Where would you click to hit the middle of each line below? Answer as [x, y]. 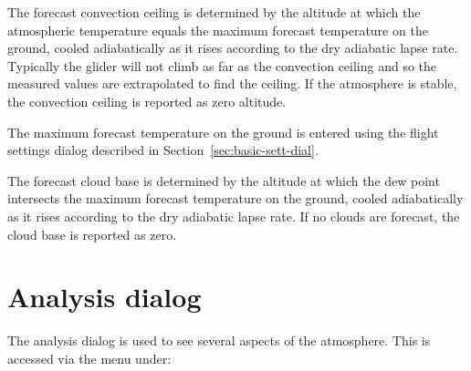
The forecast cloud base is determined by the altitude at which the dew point [224, 180]
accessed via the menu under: [89, 358]
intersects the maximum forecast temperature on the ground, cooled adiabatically [235, 198]
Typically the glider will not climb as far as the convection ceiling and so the [222, 65]
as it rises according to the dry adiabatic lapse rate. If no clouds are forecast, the [234, 216]
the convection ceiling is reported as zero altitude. [147, 101]
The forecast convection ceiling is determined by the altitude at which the [214, 12]
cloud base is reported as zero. [92, 234]
